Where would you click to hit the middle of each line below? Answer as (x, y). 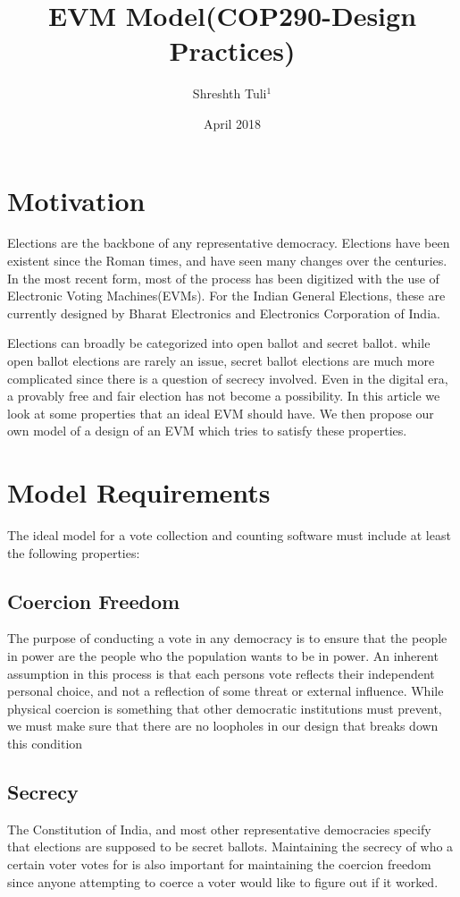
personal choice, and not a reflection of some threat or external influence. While (226, 691)
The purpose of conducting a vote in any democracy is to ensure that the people (227, 638)
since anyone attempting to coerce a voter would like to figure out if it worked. (223, 881)
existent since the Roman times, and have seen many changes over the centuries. (227, 261)
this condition (45, 744)
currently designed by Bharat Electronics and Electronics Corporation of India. (224, 313)
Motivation (76, 200)
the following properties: (74, 552)
